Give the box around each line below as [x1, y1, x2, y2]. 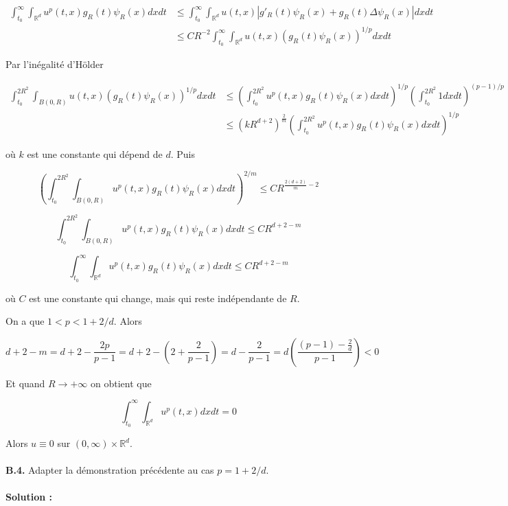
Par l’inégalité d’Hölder [5, 56, 104, 71]
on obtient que [91, 376, 152, 390]
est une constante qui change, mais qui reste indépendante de [29, 290, 287, 305]
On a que [5, 314, 45, 328]
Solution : [5, 490, 52, 504]
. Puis [170, 146, 195, 161]
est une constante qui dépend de [27, 146, 163, 161]
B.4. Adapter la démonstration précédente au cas [5, 463, 214, 477]
